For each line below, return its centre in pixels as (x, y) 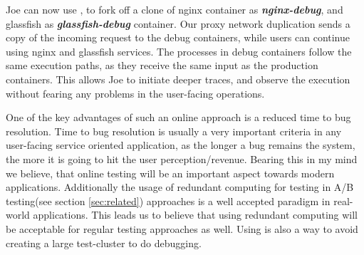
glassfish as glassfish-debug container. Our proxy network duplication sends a (178, 23)
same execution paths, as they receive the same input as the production (162, 65)
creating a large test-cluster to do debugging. (104, 243)
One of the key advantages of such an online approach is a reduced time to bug (178, 117)
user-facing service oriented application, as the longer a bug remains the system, (181, 145)
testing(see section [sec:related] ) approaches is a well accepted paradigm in (168, 201)
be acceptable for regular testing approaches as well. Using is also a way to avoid (182, 228)
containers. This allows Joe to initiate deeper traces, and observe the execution (178, 79)
